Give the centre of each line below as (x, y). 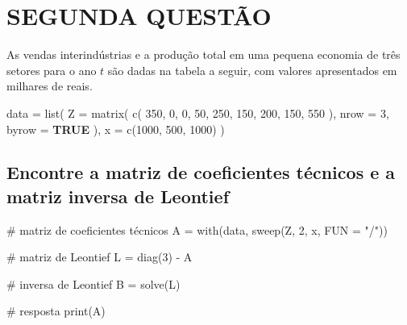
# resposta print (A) (56, 311)
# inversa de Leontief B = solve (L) (93, 283)
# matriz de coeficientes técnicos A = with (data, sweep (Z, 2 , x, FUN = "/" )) (197, 229)
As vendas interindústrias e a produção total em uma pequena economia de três (203, 54)
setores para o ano (52, 70)
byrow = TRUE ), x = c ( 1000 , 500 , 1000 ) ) (116, 129)
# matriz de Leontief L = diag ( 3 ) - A (100, 257)
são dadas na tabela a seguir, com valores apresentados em (252, 70)
